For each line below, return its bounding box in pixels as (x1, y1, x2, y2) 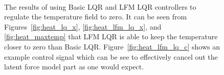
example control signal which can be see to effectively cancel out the (4, 51, 218, 62)
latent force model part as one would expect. (4, 61, 144, 72)
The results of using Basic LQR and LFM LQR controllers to (4, 1, 196, 12)
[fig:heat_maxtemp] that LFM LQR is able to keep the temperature (4, 31, 218, 42)
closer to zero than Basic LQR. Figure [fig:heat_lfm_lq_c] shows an (4, 41, 220, 52)
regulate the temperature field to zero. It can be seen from (4, 11, 187, 22)
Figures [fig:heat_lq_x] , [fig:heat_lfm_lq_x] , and (4, 21, 162, 32)
